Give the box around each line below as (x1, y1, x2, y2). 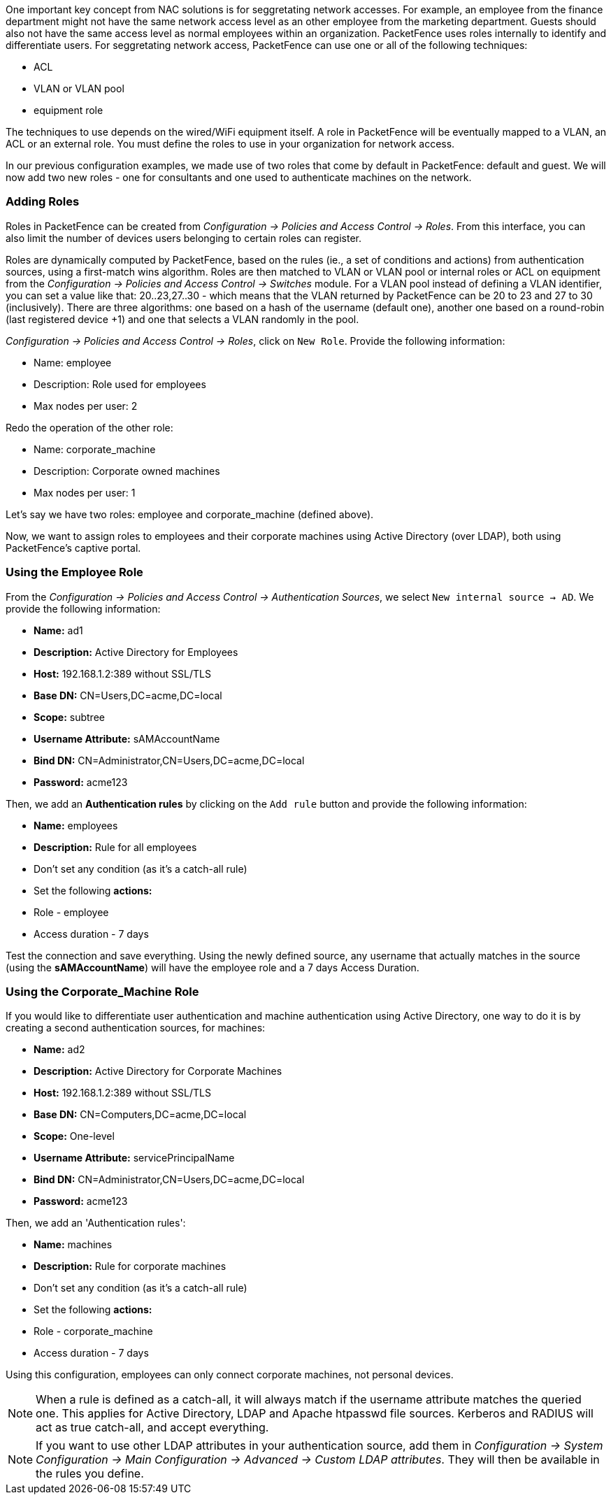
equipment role (34, 104, 103, 116)
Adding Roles (6, 194, 80, 209)
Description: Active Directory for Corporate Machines (34, 1065, 282, 1078)
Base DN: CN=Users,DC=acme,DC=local (34, 689, 222, 701)
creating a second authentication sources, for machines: (6, 1022, 266, 1034)
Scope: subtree (34, 710, 105, 723)
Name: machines (34, 1238, 113, 1251)
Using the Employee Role (6, 565, 143, 580)
